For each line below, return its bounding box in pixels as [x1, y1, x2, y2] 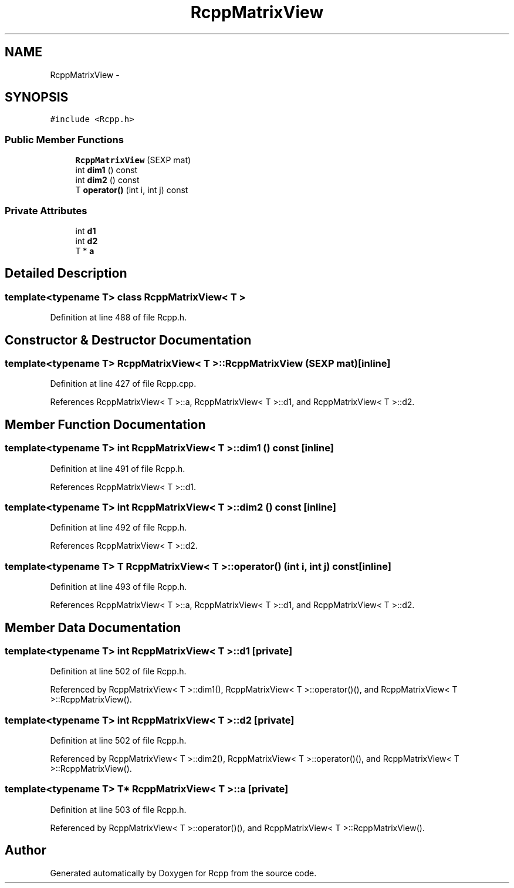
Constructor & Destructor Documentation [5, 332, 252, 347]
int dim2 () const [75, 175, 140, 185]
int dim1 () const [75, 165, 138, 175]
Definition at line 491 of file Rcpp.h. [50, 463, 185, 474]
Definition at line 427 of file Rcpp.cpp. [50, 379, 197, 389]
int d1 [75, 225, 96, 236]
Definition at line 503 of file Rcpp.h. [50, 804, 187, 815]
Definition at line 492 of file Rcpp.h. [50, 522, 187, 533]
